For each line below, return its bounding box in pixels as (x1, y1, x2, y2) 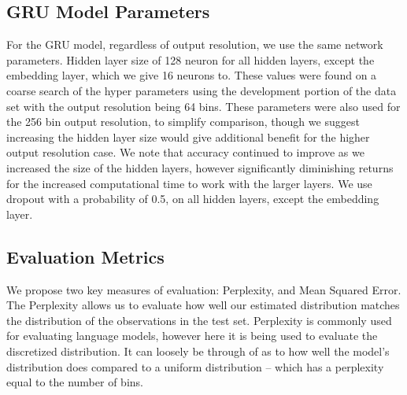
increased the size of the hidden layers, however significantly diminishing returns (6, 159, 394, 175)
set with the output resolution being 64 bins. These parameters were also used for (6, 98, 401, 114)
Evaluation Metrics (6, 244, 165, 268)
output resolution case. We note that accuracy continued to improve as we (6, 144, 364, 161)
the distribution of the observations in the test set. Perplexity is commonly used (6, 312, 392, 328)
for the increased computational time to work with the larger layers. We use (6, 175, 372, 191)
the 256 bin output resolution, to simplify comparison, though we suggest (6, 113, 360, 130)
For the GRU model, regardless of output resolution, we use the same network (6, 36, 383, 53)
